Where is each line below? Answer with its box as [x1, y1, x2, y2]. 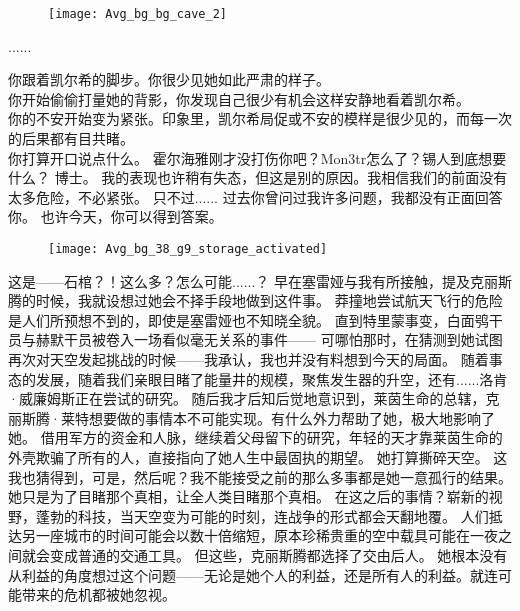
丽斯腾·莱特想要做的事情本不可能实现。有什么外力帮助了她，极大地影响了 [8, 407, 495, 428]
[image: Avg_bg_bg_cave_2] [48, 7, 227, 21]
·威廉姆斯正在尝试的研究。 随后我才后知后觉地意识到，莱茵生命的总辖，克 [8, 388, 500, 409]
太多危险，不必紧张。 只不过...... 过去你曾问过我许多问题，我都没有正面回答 [8, 186, 503, 207]
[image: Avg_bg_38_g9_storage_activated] [48, 242, 328, 256]
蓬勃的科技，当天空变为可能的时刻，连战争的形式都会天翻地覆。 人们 [35, 505, 489, 526]
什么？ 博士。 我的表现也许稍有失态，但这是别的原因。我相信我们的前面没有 [8, 167, 508, 188]
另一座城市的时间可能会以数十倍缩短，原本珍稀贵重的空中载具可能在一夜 [21, 525, 498, 546]
